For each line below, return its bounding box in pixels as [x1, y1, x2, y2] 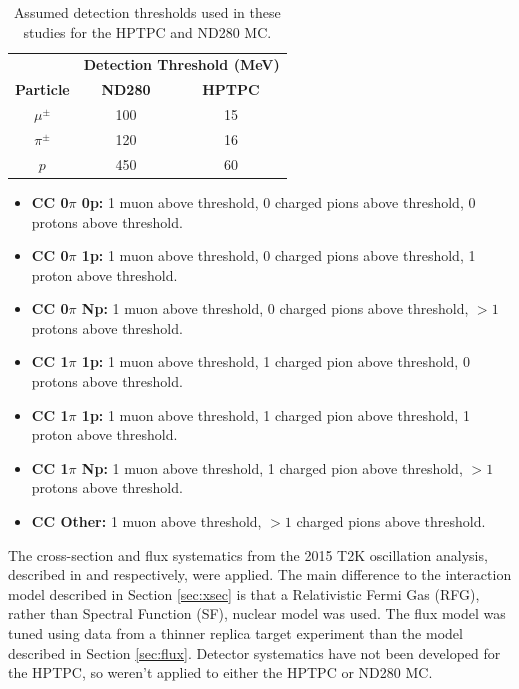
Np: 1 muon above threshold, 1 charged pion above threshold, [81, 457, 463, 478]
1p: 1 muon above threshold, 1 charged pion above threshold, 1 [81, 404, 470, 425]
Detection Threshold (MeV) [83, 54, 280, 75]
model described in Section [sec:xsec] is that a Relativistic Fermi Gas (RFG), [8, 583, 480, 604]
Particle [15, 79, 70, 100]
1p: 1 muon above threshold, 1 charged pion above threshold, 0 [81, 351, 470, 372]
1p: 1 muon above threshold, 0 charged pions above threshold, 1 [81, 245, 476, 266]
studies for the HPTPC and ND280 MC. [23, 21, 272, 42]
